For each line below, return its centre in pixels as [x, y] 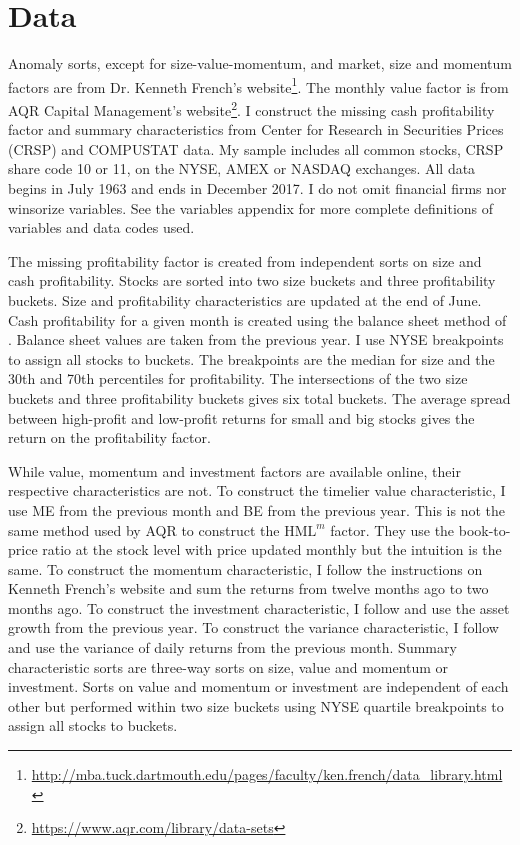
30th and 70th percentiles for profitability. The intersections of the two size [238, 378]
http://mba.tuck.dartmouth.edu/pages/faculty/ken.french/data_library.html [267, 774]
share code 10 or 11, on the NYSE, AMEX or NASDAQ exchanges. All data [242, 168]
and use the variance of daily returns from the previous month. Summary [232, 647]
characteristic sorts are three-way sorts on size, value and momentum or [228, 666]
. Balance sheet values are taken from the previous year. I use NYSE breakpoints [256, 339]
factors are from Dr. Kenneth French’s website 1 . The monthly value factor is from [258, 85]
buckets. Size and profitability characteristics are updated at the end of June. [245, 299]
